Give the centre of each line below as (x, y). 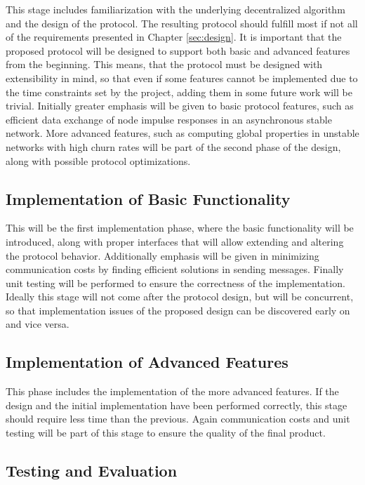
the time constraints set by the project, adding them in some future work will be (179, 92)
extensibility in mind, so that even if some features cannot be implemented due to (182, 78)
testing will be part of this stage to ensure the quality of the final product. (166, 433)
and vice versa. (38, 324)
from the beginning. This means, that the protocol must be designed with (164, 64)
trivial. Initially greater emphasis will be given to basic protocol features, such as (180, 106)
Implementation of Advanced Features (147, 362)
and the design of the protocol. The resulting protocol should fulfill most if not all (182, 23)
